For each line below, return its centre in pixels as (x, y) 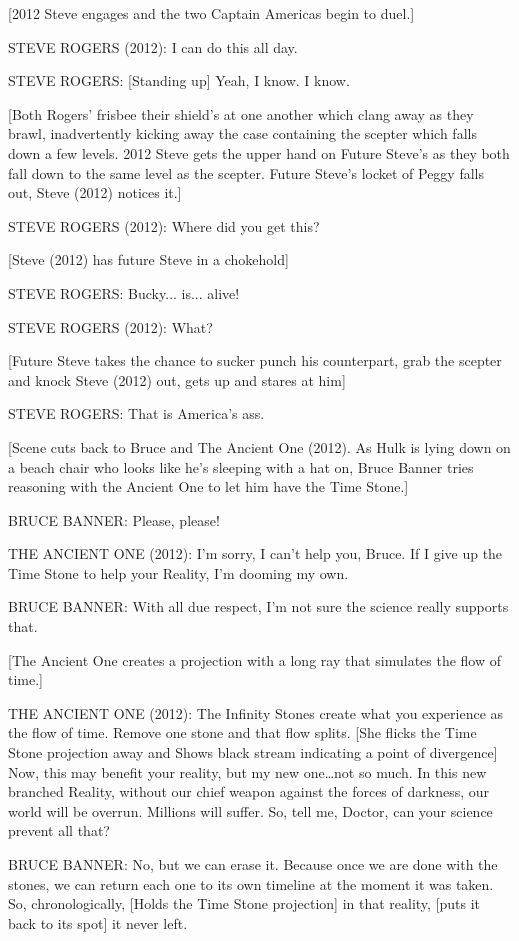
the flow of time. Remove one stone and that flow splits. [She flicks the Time (242, 732)
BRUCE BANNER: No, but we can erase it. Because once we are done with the (253, 864)
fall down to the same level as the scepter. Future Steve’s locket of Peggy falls (246, 172)
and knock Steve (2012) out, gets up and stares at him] (177, 379)
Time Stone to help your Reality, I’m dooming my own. (178, 572)
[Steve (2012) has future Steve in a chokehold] (148, 259)
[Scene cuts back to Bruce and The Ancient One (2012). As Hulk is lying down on (259, 446)
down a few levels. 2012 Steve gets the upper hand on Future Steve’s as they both (259, 152)
